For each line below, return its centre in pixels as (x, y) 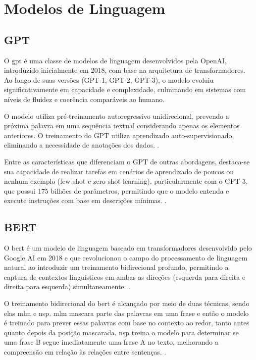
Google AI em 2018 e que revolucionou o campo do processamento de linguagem (126, 257)
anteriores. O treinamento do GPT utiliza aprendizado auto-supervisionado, (119, 135)
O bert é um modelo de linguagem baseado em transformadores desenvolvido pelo (128, 248)
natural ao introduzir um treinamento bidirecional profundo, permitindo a (116, 267)
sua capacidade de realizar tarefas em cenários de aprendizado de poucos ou (119, 171)
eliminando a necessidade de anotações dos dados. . (82, 145)
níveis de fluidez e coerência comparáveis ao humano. (84, 99)
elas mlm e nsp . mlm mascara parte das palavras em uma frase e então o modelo (127, 313)
